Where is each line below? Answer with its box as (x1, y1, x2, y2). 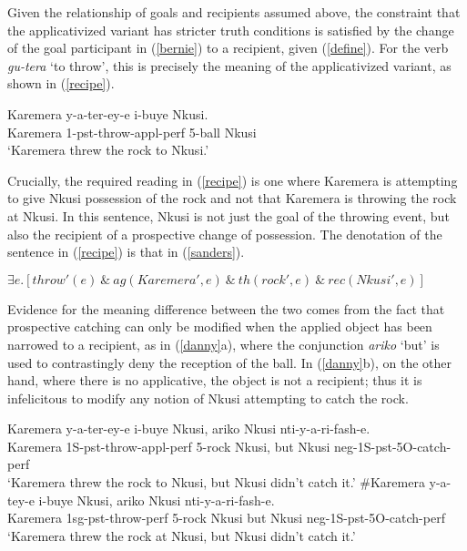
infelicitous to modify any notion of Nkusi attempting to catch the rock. (7, 388, 409, 407)
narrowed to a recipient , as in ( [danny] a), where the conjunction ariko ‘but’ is (7, 334, 440, 353)
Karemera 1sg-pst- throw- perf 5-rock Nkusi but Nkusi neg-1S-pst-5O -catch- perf (7, 508, 445, 527)
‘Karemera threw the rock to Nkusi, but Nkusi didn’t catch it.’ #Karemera (7, 473, 425, 492)
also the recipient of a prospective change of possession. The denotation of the (7, 224, 442, 243)
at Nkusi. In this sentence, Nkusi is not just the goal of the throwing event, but (7, 206, 450, 225)
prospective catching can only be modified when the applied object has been (7, 317, 432, 336)
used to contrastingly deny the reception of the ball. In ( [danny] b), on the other (7, 352, 452, 372)
